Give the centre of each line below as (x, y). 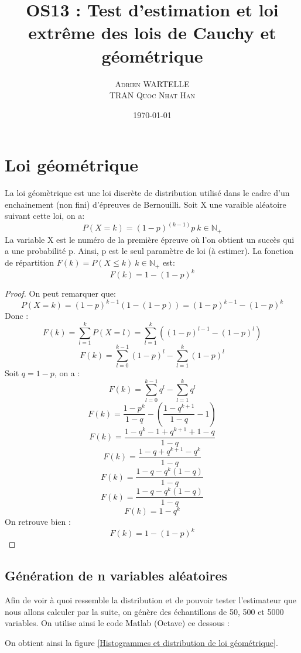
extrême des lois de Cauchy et (152, 32)
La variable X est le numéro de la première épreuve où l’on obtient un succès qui (150, 239)
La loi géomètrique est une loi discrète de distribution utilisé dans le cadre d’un (147, 193)
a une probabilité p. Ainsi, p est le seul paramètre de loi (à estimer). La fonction (149, 251)
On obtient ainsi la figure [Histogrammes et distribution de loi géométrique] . (141, 642)
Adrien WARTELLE (152, 83)
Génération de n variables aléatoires (116, 575)
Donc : (17, 316)
